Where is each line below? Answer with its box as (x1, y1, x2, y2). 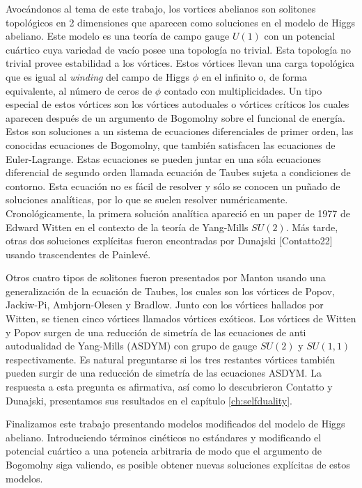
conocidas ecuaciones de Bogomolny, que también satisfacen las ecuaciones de (6, 137, 336, 152)
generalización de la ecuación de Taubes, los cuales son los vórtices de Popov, (6, 283, 335, 298)
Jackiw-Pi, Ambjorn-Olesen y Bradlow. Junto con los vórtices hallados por (6, 297, 324, 312)
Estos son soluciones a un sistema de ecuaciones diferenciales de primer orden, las (6, 124, 354, 139)
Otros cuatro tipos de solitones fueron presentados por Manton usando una (6, 270, 326, 285)
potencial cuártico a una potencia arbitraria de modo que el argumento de (6, 443, 322, 458)
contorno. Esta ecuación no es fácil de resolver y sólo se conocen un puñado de (6, 178, 340, 193)
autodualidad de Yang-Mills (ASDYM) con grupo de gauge (6, 338, 258, 353)
